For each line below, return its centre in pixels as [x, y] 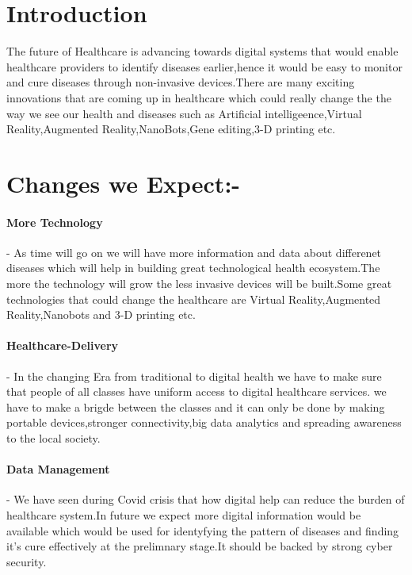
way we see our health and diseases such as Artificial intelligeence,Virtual [184, 113]
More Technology [55, 222]
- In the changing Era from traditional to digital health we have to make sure [194, 376]
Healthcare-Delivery [63, 345]
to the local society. [53, 438]
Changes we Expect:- [124, 183]
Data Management [58, 469]
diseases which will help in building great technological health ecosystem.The [193, 268]
